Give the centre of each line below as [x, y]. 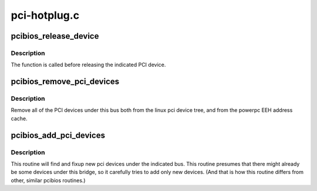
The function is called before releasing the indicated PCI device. [88, 65]
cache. [19, 118]
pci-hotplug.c [45, 15]
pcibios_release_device [55, 36]
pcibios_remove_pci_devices [65, 82]
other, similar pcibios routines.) [48, 180]
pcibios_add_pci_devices [58, 135]
